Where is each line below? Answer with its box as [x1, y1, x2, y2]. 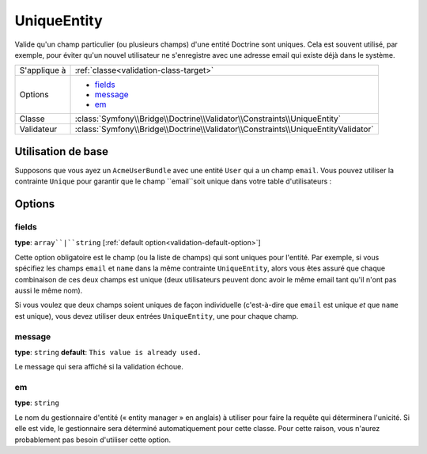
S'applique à [19, 65, 66, 76]
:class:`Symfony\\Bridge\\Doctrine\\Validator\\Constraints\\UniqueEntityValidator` [74, 123, 374, 134]
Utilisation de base [14, 145, 109, 158]
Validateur [19, 123, 58, 134]
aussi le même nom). [14, 286, 83, 295]
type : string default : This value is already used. [14, 347, 202, 357]
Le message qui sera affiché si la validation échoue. [14, 362, 183, 372]
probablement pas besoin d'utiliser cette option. [14, 435, 172, 445]
